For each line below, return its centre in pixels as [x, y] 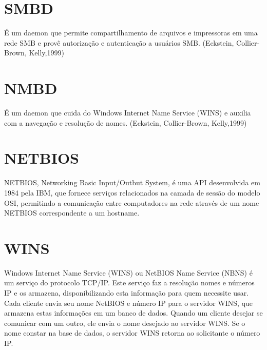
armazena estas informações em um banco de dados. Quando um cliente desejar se [133, 313]
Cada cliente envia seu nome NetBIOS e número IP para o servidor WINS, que [129, 303]
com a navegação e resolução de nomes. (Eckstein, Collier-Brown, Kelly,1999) [126, 122]
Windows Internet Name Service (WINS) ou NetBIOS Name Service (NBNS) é [128, 272]
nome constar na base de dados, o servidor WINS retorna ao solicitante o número [132, 333]
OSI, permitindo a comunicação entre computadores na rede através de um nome [132, 202]
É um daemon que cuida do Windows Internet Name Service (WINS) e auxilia [128, 113]
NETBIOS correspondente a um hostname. [72, 213]
